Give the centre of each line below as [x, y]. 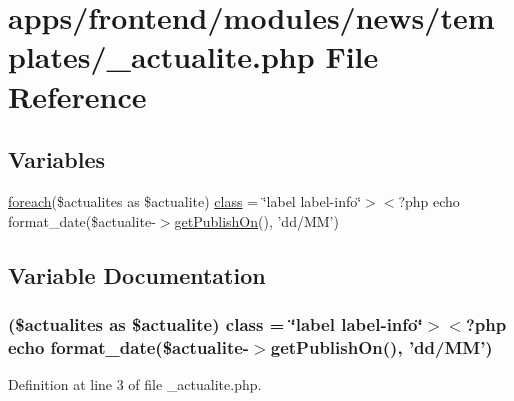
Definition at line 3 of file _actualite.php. [135, 384]
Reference [77, 95]
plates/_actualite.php [161, 56]
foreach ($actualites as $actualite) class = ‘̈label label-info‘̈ [185, 200]
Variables [57, 159]
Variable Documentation [137, 274]
